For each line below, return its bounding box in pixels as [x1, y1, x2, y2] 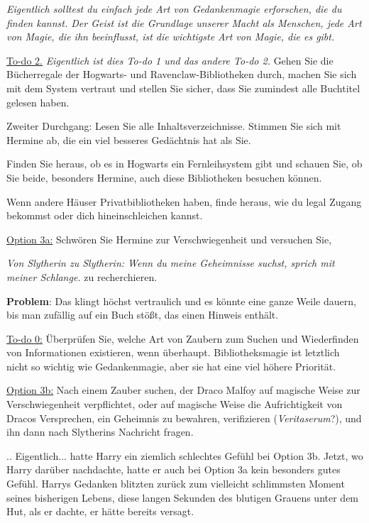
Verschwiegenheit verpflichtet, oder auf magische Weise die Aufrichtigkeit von [6, 397, 343, 412]
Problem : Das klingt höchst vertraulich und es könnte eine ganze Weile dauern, [6, 293, 356, 308]
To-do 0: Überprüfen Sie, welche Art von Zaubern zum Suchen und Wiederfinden [6, 331, 359, 346]
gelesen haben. [6, 94, 70, 109]
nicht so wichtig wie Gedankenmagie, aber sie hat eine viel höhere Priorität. [6, 358, 336, 373]
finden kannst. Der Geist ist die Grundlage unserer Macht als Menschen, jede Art [6, 15, 362, 30]
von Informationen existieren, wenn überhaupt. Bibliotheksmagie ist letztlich [6, 345, 340, 360]
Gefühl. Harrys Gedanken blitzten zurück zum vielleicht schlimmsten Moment [6, 476, 345, 491]
